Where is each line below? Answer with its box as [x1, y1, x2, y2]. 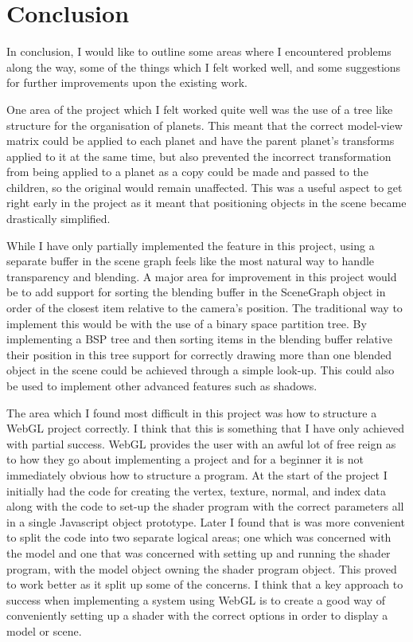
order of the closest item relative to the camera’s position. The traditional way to [6, 299, 403, 316]
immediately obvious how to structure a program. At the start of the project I [6, 466, 388, 483]
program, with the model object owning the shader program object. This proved [6, 560, 397, 577]
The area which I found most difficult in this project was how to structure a [6, 404, 377, 421]
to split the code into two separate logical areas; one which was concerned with [6, 529, 392, 546]
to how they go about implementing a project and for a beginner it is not [6, 451, 364, 468]
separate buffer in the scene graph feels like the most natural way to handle [6, 252, 375, 269]
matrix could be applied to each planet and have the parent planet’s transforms [6, 132, 395, 149]
